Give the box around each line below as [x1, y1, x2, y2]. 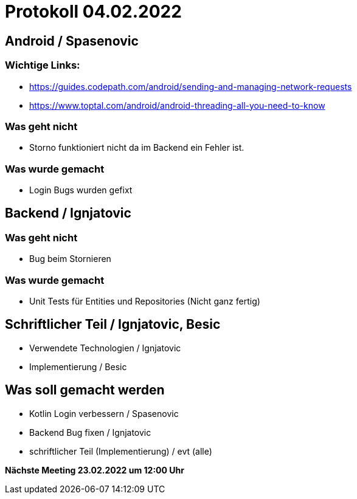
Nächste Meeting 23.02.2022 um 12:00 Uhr [5, 464, 184, 475]
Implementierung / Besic [29, 361, 127, 372]
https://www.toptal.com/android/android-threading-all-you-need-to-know [29, 100, 325, 111]
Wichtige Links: [5, 59, 80, 72]
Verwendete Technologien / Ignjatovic [29, 342, 181, 353]
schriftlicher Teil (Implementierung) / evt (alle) [29, 446, 212, 456]
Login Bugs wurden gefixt [29, 185, 133, 196]
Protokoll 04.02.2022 [5, 1, 182, 22]
